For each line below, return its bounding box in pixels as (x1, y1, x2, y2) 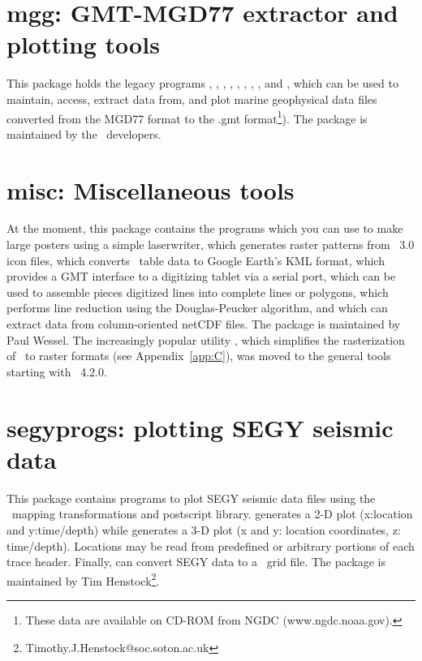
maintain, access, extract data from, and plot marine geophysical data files (6, 90, 377, 107)
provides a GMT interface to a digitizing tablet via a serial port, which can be (6, 268, 396, 285)
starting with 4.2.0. (6, 363, 107, 380)
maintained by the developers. (6, 125, 161, 142)
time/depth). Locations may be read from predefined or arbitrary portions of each (6, 537, 415, 554)
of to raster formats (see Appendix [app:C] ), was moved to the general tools (6, 347, 391, 364)
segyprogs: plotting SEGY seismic (6, 410, 394, 444)
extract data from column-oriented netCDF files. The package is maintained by (6, 315, 401, 333)
